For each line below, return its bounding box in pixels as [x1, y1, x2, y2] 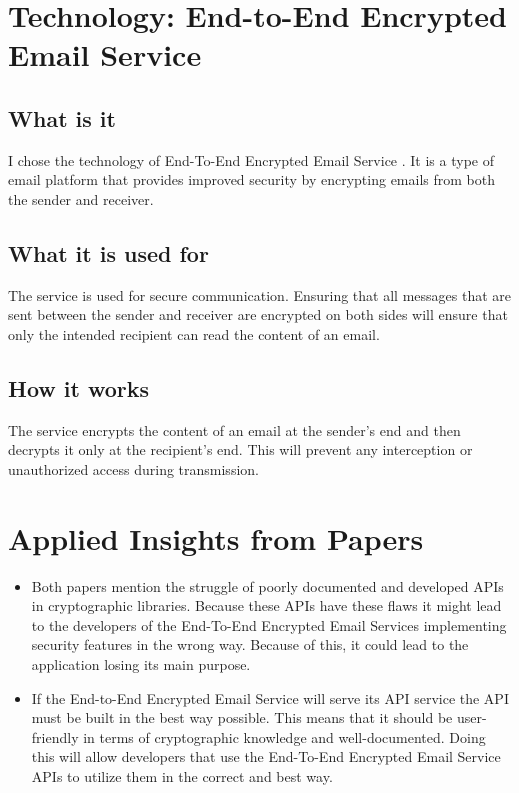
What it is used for [8, 237, 209, 268]
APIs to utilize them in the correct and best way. [31, 765, 333, 786]
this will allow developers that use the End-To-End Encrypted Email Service [31, 746, 501, 767]
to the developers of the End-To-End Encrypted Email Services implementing [31, 614, 507, 635]
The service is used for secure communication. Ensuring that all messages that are [8, 284, 512, 305]
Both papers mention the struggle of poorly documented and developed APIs [31, 575, 504, 596]
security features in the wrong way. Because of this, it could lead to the [31, 634, 469, 655]
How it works [8, 372, 150, 403]
